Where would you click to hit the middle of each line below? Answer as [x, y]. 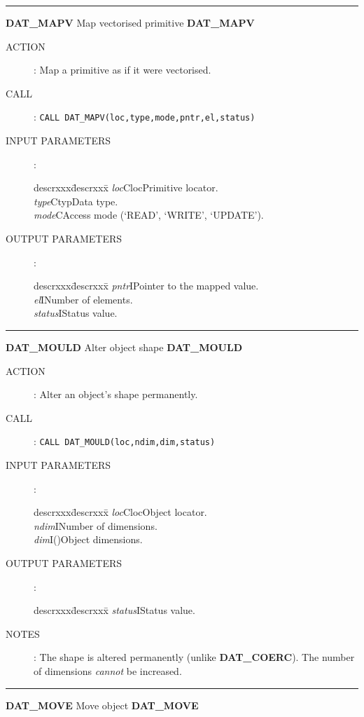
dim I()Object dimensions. [88, 539]
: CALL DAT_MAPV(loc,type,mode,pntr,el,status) [145, 117]
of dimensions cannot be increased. [108, 670]
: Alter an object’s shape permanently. [116, 394]
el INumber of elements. [83, 299]
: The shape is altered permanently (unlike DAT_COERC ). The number [194, 657]
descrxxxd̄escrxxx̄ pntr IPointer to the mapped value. [146, 286]
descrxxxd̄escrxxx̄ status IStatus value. [114, 610]
